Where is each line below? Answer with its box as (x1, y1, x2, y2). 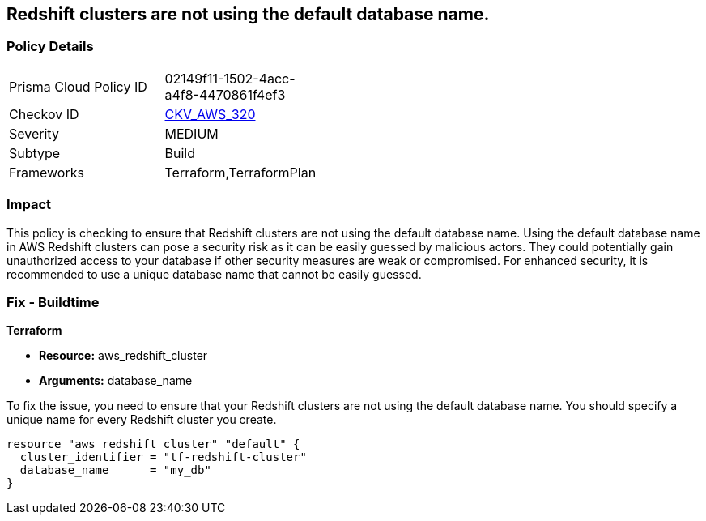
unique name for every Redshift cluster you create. (6, 412, 277, 427)
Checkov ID (9, 105, 79, 122)
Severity (9, 125, 59, 142)
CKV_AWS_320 (164, 105, 256, 122)
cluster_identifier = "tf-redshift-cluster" (19, 451, 307, 464)
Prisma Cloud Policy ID (9, 78, 147, 95)
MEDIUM (164, 125, 219, 142)
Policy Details (6, 38, 94, 55)
